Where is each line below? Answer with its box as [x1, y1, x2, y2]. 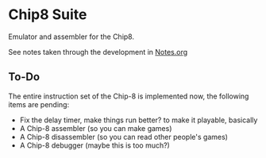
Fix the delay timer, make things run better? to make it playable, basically [19, 115, 258, 125]
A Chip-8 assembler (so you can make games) [19, 123, 172, 133]
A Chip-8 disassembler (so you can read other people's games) [19, 132, 229, 141]
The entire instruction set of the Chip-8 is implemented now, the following [8, 91, 249, 101]
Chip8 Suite [8, 6, 87, 24]
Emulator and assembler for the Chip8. [8, 32, 135, 41]
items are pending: [8, 99, 70, 109]
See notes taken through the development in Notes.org [8, 47, 188, 56]
